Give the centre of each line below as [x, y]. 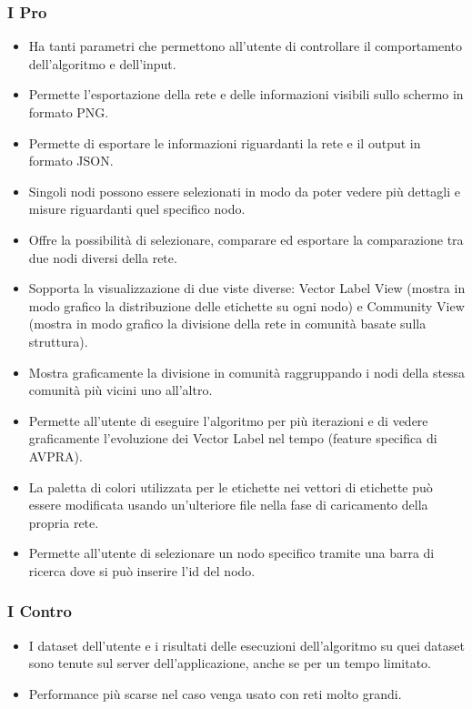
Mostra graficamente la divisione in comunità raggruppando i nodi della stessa [247, 372]
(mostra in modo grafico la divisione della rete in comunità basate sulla [227, 324]
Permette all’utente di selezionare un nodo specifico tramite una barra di [231, 553]
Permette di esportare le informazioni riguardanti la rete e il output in [225, 142]
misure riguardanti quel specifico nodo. [137, 209]
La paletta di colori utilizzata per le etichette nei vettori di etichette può [231, 486]
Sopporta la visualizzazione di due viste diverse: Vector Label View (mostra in [247, 288]
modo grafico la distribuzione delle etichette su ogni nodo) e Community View [246, 305]
